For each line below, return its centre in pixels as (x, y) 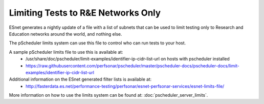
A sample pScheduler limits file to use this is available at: (66, 52)
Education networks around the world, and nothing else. (66, 34)
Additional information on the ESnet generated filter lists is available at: (80, 79)
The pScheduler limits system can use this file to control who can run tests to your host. (97, 43)
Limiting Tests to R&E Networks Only (85, 13)
